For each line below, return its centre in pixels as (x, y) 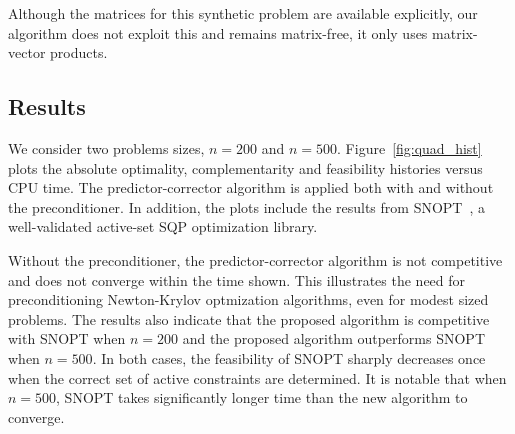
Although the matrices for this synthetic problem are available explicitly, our (243, 13)
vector (27, 52)
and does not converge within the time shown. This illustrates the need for (237, 279)
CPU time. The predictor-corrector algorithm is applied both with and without (251, 187)
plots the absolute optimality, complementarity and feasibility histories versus (245, 167)
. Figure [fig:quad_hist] (409, 147)
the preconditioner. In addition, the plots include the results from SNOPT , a (247, 206)
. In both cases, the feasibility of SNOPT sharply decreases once (289, 357)
